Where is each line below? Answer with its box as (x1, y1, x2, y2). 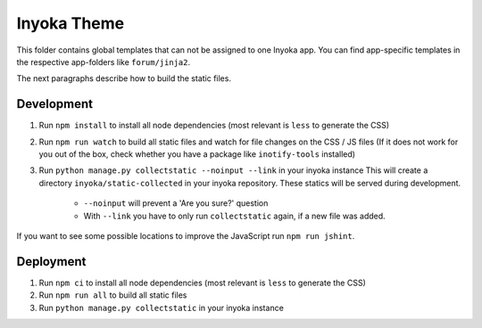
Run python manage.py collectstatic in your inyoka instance (38, 302, 285, 313)
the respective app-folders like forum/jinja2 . (16, 56, 191, 67)
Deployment (16, 254, 87, 269)
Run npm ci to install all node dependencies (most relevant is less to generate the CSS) (38, 277, 366, 288)
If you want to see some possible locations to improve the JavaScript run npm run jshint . (16, 230, 355, 241)
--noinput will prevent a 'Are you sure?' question (83, 198, 269, 209)
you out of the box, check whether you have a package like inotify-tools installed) (38, 149, 356, 160)
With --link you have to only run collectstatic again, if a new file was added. (83, 210, 386, 221)
